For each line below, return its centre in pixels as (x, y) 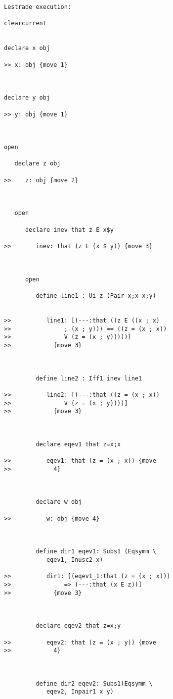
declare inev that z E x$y (69, 230)
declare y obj (27, 98)
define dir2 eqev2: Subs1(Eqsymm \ (94, 683)
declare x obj (27, 48)
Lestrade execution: (38, 7)
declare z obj (38, 164)
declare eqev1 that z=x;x (78, 444)
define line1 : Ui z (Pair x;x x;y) (96, 296)
